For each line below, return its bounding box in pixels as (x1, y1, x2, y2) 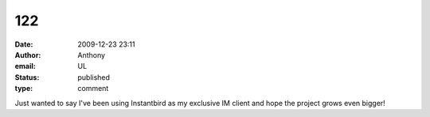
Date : (14, 40, 33, 49)
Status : (14, 72, 40, 82)
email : (14, 62, 36, 71)
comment (77, 84, 109, 93)
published (77, 72, 111, 82)
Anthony (77, 50, 106, 59)
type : (14, 84, 33, 93)
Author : (14, 50, 41, 59)
